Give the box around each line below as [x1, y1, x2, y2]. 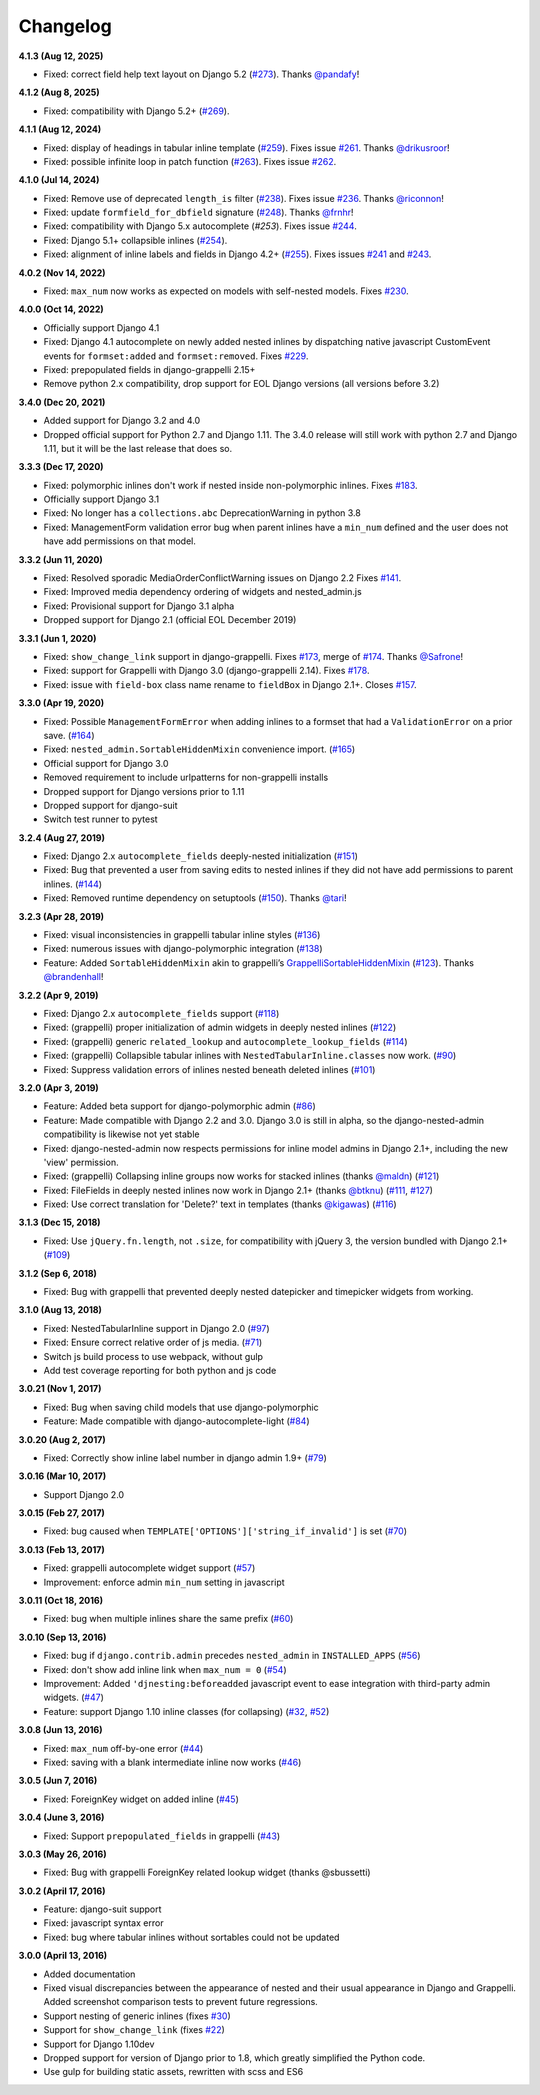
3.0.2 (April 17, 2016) [18, 1885, 106, 1897]
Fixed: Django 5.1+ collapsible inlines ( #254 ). [43, 234, 228, 246]
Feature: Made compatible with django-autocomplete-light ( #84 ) [43, 1415, 310, 1427]
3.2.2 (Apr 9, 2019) [18, 989, 99, 1001]
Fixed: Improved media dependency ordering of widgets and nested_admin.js [43, 586, 362, 598]
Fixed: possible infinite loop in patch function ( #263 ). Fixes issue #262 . [43, 155, 337, 167]
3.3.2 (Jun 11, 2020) [18, 553, 104, 565]
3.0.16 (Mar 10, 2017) [18, 1470, 107, 1482]
